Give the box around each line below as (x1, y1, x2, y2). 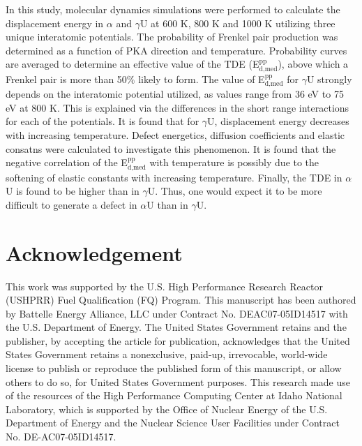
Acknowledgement (6, 238, 183, 267)
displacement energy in (6, 15, 104, 30)
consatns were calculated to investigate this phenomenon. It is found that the (6, 141, 336, 156)
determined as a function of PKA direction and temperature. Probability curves (6, 43, 347, 57)
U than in (146, 197, 188, 211)
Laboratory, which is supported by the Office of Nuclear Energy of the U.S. (6, 401, 328, 416)
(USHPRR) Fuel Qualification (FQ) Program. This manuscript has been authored (6, 292, 356, 307)
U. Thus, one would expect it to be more (147, 184, 322, 198)
